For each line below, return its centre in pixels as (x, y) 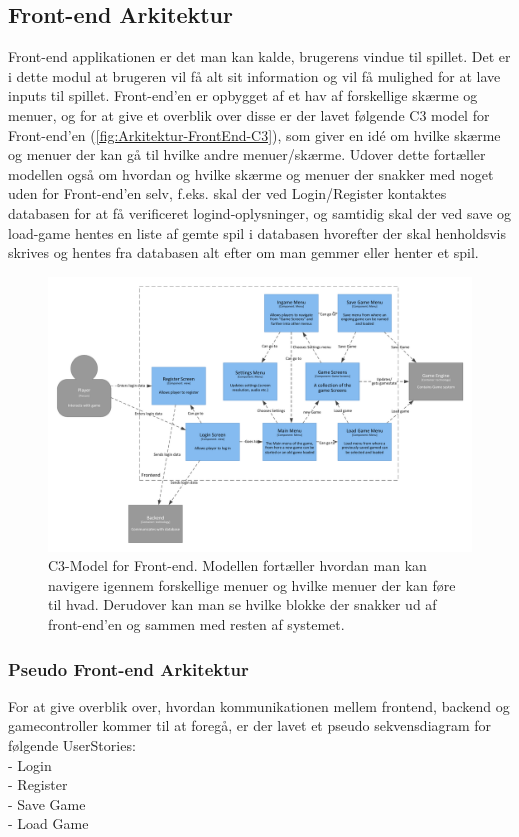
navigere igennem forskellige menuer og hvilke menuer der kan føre (252, 584)
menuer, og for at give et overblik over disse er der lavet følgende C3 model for (249, 114)
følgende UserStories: (72, 745)
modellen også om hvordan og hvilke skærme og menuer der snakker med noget (251, 173)
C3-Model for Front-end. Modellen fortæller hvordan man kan (237, 565)
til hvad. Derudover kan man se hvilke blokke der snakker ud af (242, 604)
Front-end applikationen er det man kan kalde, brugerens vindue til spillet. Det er (259, 56)
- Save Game (47, 803)
